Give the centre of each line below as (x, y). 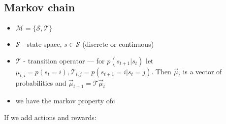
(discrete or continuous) (118, 44)
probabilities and (41, 82)
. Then (161, 71)
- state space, (42, 44)
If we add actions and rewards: (50, 117)
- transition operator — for (64, 60)
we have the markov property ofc (65, 101)
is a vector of (202, 71)
